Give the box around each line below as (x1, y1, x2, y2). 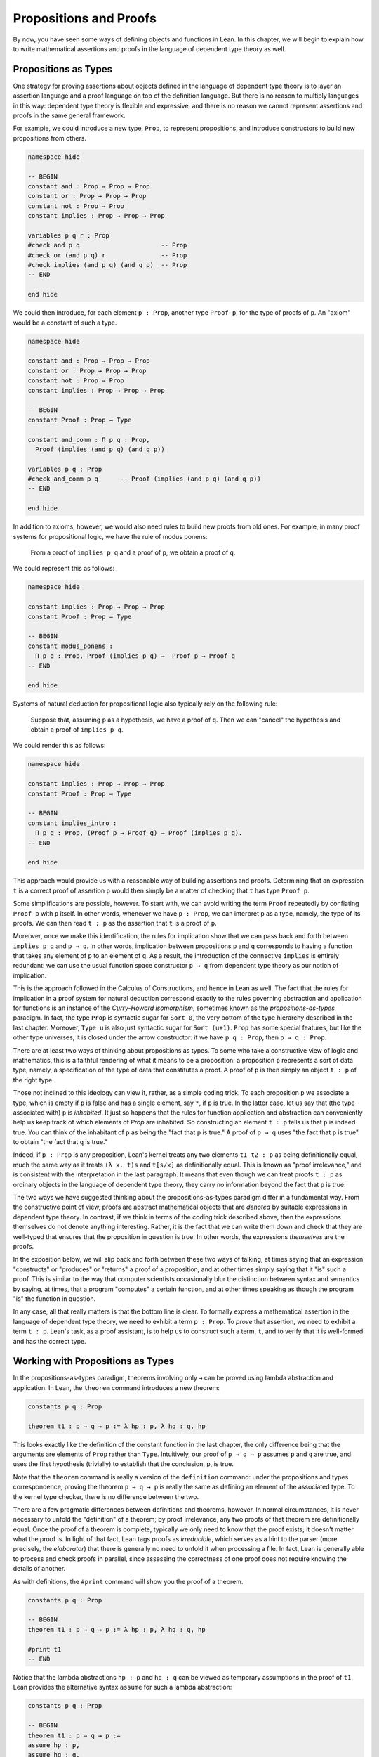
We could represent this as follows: (13, 564, 115, 573)
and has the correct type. (13, 1337, 87, 1345)
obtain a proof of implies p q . (30, 725, 124, 734)
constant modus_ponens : (27, 642, 114, 650)
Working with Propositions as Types (13, 1355, 175, 1367)
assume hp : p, (27, 1741, 80, 1749)
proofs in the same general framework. (13, 111, 126, 119)
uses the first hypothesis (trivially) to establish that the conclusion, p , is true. (13, 1460, 234, 1468)
